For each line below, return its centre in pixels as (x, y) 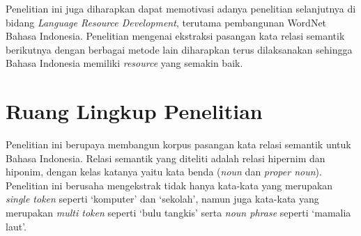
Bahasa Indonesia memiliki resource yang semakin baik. (124, 63)
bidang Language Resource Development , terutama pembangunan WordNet (166, 22)
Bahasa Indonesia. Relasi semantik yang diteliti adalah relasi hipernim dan (166, 158)
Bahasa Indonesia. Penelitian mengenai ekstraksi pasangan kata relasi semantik (175, 36)
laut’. (16, 226)
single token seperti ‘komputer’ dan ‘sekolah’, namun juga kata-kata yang (162, 199)
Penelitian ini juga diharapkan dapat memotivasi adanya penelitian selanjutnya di (181, 8)
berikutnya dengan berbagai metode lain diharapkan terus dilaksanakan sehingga (179, 49)
